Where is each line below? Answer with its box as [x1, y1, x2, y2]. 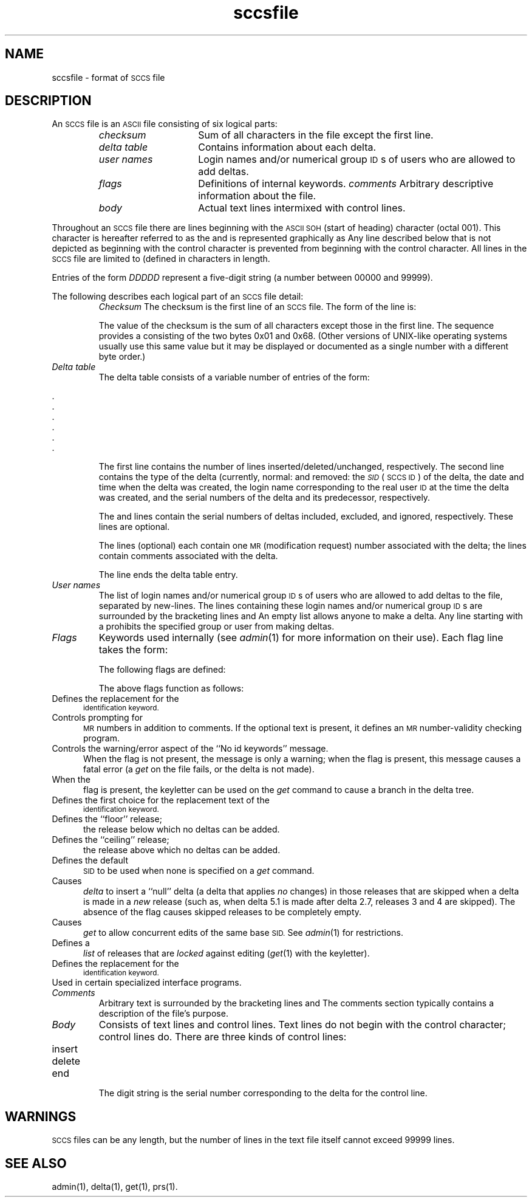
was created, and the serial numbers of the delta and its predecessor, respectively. [98, 492, 431, 503]
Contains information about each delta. [198, 141, 377, 154]
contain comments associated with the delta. [98, 551, 278, 562]
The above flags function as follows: [98, 683, 244, 694]
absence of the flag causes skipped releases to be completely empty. [83, 907, 362, 918]
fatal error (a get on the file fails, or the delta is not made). [83, 764, 315, 775]
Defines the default [52, 855, 128, 866]
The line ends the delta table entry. [98, 569, 238, 580]
